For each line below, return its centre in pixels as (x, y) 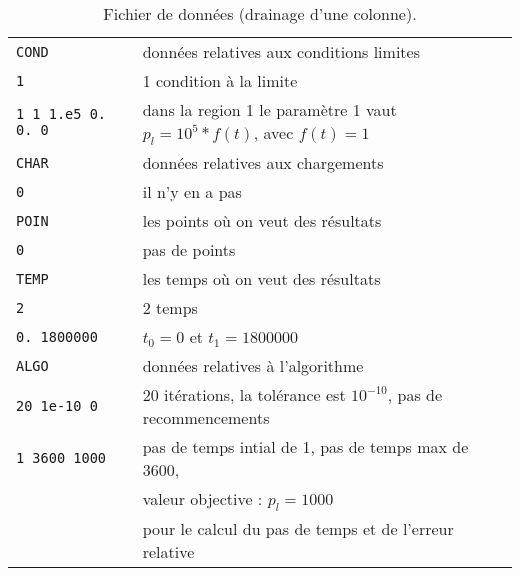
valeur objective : (202, 499)
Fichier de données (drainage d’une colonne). (260, 13)
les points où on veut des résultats (262, 221)
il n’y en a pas (192, 192)
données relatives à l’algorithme (253, 366)
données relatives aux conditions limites (281, 51)
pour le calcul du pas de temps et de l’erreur (298, 529)
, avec (273, 132)
